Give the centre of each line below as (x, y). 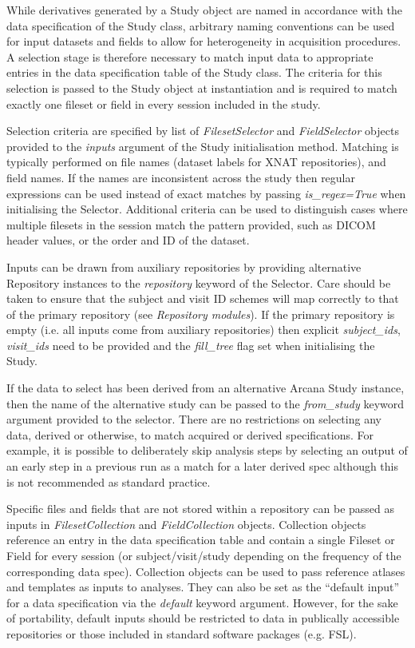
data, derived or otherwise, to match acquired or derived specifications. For (190, 434)
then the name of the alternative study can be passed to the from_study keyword (206, 403)
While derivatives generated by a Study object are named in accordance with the (205, 10)
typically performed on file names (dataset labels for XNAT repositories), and (196, 162)
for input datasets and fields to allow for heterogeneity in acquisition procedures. (204, 41)
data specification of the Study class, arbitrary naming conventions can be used (201, 25)
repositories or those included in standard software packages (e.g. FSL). (182, 633)
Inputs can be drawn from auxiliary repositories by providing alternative (184, 266)
